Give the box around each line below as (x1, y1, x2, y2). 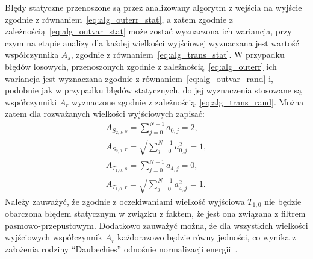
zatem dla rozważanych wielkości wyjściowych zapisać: (5, 107, 205, 120)
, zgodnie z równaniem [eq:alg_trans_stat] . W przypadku (70, 48, 285, 61)
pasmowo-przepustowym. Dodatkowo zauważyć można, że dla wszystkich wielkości (5, 219, 308, 231)
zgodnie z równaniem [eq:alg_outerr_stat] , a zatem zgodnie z (5, 13, 233, 25)
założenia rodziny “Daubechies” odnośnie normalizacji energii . (5, 242, 238, 255)
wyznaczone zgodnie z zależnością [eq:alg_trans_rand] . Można (72, 95, 304, 108)
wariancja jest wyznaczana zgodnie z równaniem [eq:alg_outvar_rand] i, (5, 72, 273, 84)
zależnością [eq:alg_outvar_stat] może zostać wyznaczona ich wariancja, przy (5, 25, 292, 37)
